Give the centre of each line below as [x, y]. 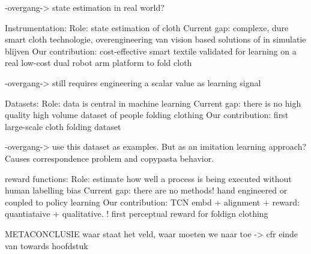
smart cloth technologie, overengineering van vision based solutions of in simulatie [155, 39]
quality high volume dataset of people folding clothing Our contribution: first [147, 115]
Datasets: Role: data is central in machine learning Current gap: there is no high [153, 103]
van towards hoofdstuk [47, 245]
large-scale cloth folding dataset [63, 126]
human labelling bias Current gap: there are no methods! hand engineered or [146, 190]
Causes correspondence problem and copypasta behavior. [110, 158]
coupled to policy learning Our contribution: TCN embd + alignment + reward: [152, 202]
